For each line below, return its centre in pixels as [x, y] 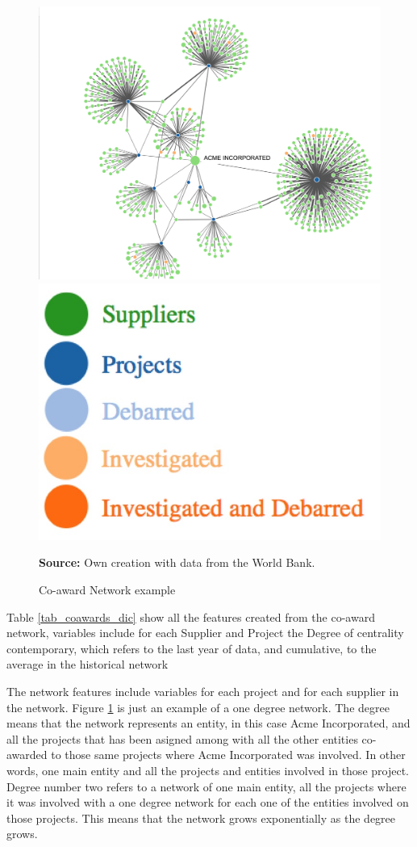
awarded [27, 755]
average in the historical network [88, 664]
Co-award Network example [107, 590]
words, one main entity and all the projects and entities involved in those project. [208, 770]
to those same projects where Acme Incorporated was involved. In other [228, 755]
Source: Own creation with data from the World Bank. [177, 562]
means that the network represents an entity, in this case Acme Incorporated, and [208, 723]
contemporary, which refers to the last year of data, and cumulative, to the [192, 648]
